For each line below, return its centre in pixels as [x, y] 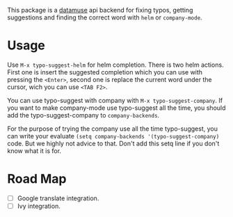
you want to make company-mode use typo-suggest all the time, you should [116, 108]
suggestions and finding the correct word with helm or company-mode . [105, 17]
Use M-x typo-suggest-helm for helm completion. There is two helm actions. [115, 65]
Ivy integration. [39, 206]
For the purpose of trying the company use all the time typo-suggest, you [112, 129]
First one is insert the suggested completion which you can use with [105, 72]
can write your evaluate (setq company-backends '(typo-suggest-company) [113, 136]
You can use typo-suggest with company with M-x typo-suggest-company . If [115, 100]
